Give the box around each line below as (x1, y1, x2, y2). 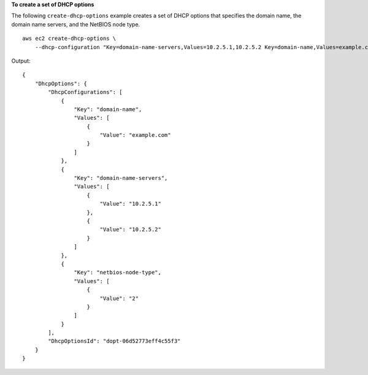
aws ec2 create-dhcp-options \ (22, 35, 117, 42)
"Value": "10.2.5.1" (99, 200, 162, 207)
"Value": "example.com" (99, 132, 171, 139)
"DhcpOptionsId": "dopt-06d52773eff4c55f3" (48, 338, 181, 345)
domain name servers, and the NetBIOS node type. (11, 20, 140, 28)
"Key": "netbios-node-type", (74, 269, 162, 276)
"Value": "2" (99, 295, 139, 302)
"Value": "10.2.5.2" (99, 226, 162, 233)
